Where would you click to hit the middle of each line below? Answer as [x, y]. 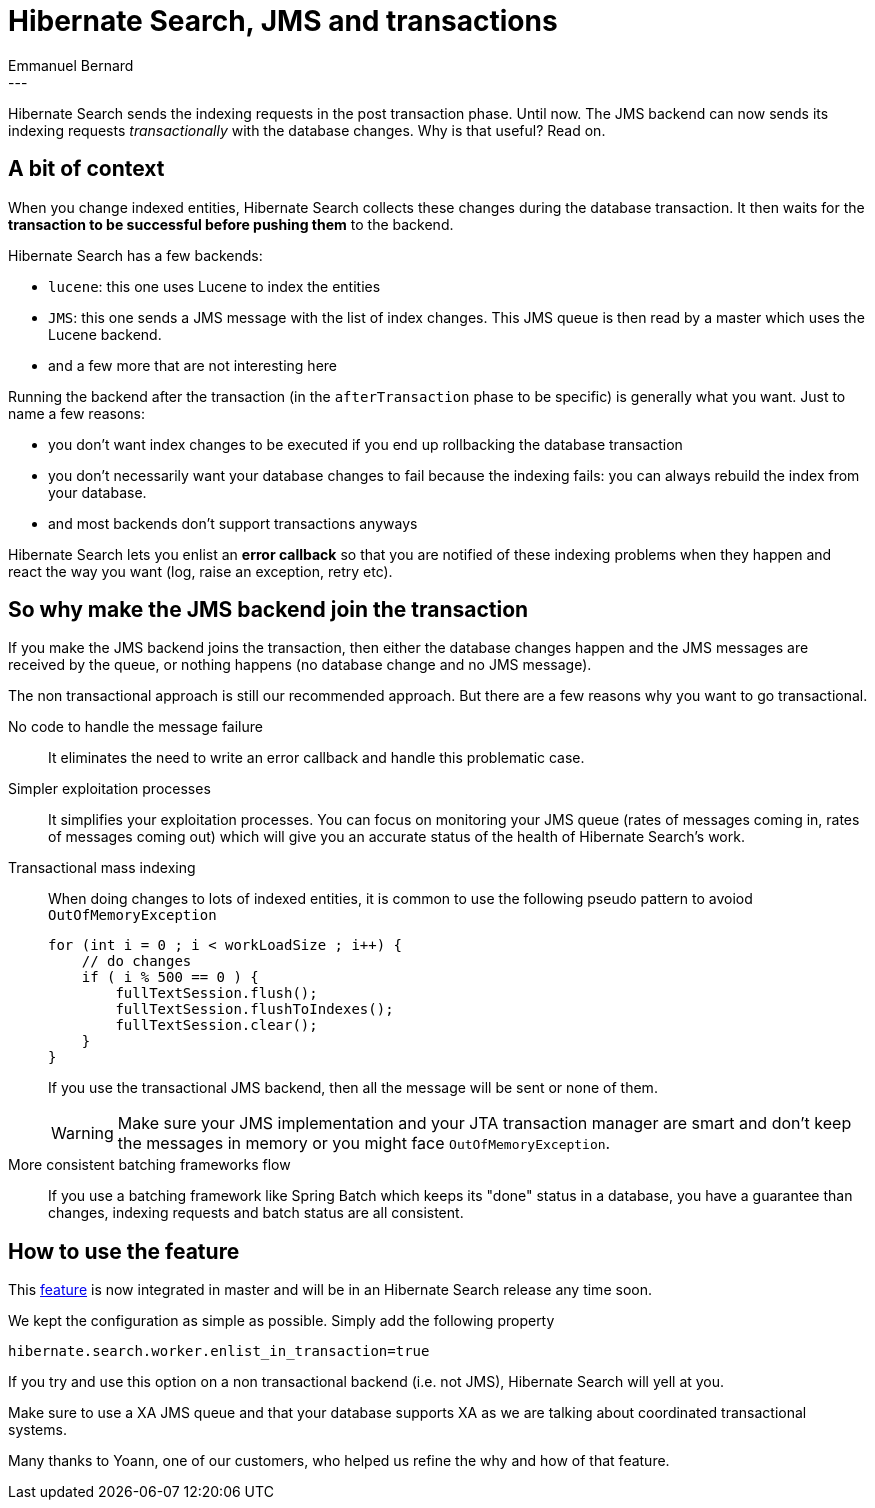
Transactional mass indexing [102, 868]
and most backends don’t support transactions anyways [233, 523]
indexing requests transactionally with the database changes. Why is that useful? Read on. [307, 130]
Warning [82, 1133]
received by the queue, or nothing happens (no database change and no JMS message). [300, 665]
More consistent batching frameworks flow [149, 1165]
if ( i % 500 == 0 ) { [170, 977]
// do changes [136, 961]
